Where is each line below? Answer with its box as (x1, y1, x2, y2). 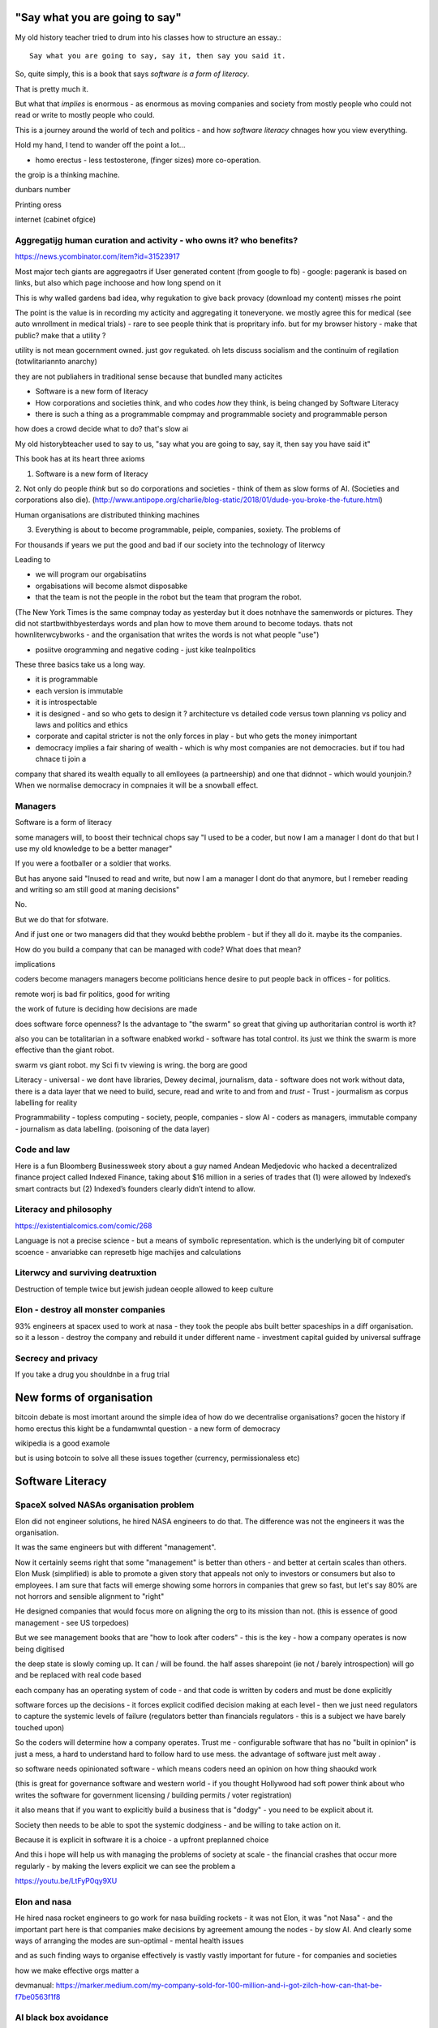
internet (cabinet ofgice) (15, 215, 97, 225)
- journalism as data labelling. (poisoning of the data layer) (15, 1124, 210, 1133)
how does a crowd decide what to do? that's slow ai (15, 424, 189, 434)
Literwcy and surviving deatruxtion (15, 1267, 157, 1278)
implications (15, 960, 56, 969)
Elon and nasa (15, 1896, 72, 1907)
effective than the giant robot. (15, 1045, 114, 1055)
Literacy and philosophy (15, 1204, 113, 1215)
